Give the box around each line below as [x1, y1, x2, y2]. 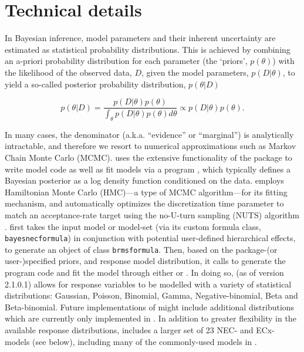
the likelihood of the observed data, [5, 66, 132, 78]
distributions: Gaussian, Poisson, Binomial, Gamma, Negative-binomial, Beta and [5, 289, 298, 302]
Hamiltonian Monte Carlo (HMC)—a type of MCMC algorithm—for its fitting [5, 185, 288, 198]
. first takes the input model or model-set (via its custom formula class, [5, 220, 261, 232]
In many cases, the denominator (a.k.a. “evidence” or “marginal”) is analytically [5, 128, 294, 140]
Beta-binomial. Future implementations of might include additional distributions [5, 300, 295, 313]
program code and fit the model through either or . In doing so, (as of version [5, 266, 284, 279]
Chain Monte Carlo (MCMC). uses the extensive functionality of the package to [5, 151, 292, 163]
